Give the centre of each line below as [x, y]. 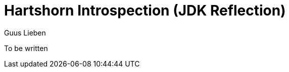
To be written [26, 48]
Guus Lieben [25, 32]
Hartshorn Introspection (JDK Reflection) [145, 10]
